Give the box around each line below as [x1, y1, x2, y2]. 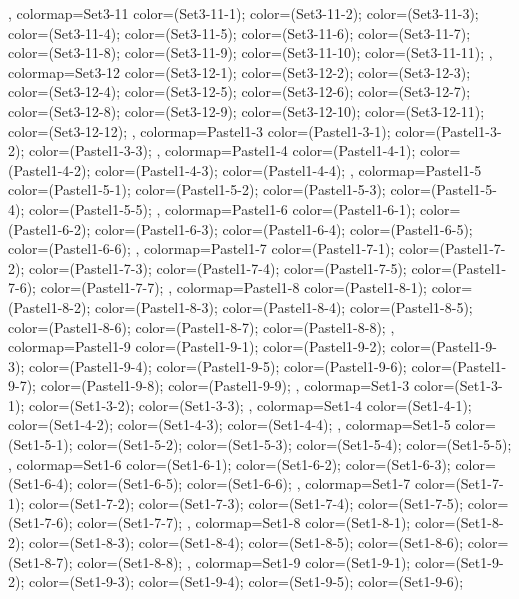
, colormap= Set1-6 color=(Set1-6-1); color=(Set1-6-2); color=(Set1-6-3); [8, 453, 451, 474]
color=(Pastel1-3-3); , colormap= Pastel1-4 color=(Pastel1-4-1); [28, 140, 416, 161]
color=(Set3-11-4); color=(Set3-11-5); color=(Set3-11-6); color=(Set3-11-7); [8, 22, 471, 43]
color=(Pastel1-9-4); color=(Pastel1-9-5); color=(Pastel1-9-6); [28, 355, 407, 376]
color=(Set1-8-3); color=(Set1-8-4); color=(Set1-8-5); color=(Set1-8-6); [28, 532, 464, 553]
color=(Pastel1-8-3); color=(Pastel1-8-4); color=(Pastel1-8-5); [94, 296, 473, 317]
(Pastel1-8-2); [8, 296, 91, 317]
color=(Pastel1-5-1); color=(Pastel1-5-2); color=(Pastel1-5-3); [8, 179, 386, 200]
